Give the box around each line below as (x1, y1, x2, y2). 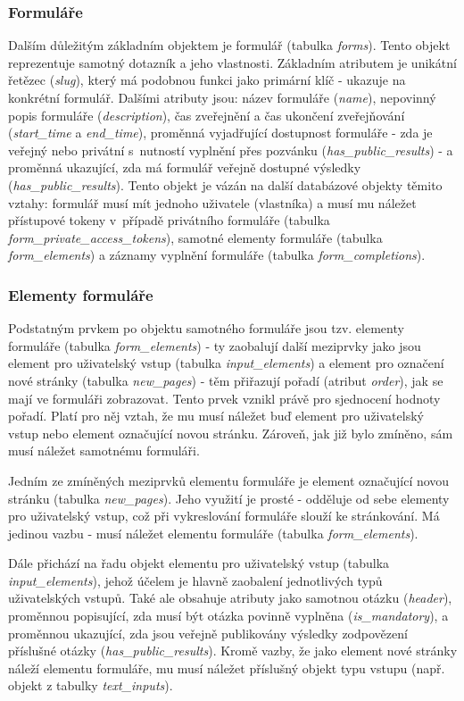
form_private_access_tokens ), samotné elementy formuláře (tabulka (8, 228, 383, 246)
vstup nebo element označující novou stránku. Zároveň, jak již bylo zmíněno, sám (8, 423, 453, 442)
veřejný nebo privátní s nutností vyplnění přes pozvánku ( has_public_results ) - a (8, 140, 453, 159)
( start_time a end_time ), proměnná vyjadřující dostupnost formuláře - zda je (8, 123, 433, 142)
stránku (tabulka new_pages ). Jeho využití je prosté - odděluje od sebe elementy (8, 488, 450, 507)
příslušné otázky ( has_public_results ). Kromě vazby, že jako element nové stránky (8, 641, 458, 660)
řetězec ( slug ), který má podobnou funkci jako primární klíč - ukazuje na (8, 71, 406, 89)
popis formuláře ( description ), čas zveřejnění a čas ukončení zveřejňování (8, 105, 405, 124)
